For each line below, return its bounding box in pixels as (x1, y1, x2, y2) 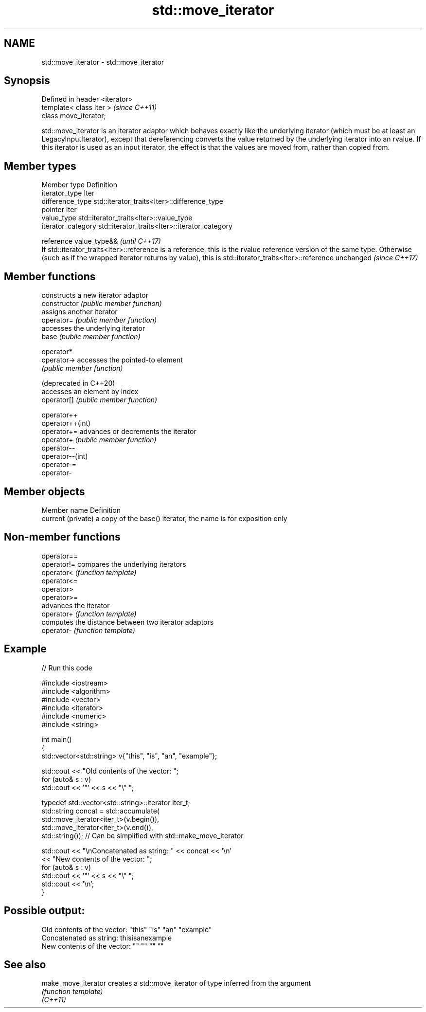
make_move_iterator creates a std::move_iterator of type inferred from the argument (41, 979, 311, 988)
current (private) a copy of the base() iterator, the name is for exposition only (41, 514, 287, 523)
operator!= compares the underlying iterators (41, 560, 186, 568)
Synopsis (4, 74, 50, 87)
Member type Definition (41, 181, 117, 189)
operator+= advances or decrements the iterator (41, 427, 196, 436)
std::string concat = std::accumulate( (41, 806, 160, 815)
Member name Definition (41, 506, 121, 514)
